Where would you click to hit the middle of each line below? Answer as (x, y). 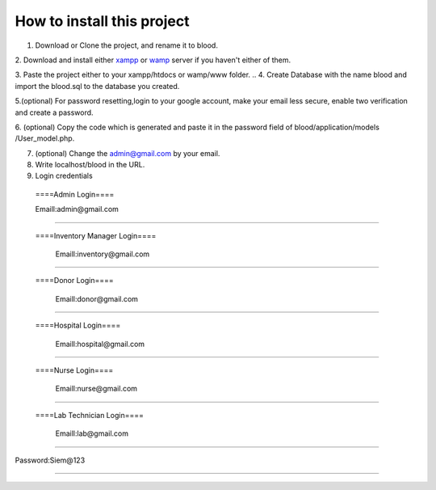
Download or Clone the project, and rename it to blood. (126, 45)
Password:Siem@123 (50, 460)
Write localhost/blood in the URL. (90, 165)
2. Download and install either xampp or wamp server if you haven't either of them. (153, 60)
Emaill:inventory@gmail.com (103, 254)
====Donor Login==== (75, 281)
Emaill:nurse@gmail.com (96, 389)
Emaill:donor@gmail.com (97, 298)
